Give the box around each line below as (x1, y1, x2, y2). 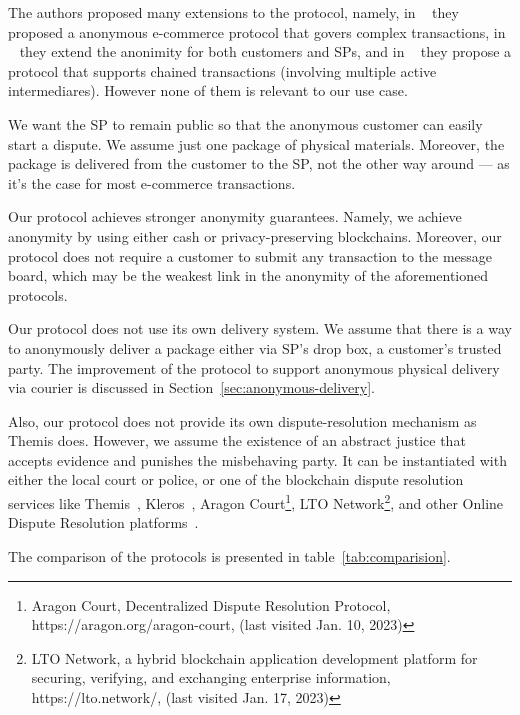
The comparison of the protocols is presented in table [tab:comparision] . (8, 545, 451, 566)
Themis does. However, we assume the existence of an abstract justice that (8, 430, 466, 451)
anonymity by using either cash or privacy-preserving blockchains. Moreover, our (8, 225, 502, 246)
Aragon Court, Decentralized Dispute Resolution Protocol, (31, 594, 391, 615)
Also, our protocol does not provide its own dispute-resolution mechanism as (8, 410, 477, 431)
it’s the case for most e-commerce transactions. (8, 172, 296, 193)
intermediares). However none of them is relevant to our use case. (8, 80, 408, 101)
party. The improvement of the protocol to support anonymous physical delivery (8, 357, 500, 378)
